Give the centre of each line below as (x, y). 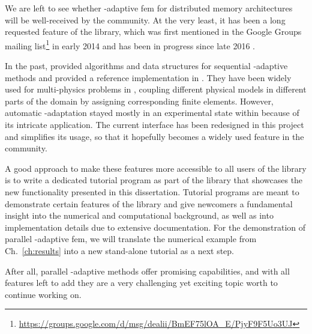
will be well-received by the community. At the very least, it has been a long (145, 20)
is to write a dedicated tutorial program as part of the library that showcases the (154, 180)
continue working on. (43, 294)
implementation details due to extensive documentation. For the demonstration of (155, 227)
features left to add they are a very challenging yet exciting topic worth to (141, 283)
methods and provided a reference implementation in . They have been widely (148, 77)
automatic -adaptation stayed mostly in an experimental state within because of (152, 113)
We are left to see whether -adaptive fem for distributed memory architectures (149, 8)
